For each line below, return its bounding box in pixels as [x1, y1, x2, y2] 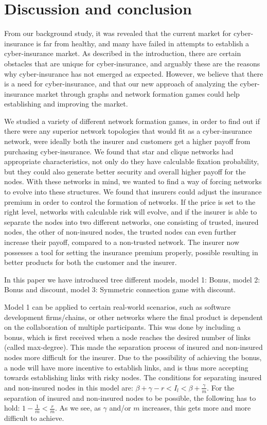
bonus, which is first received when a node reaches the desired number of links [4, 331, 251, 342]
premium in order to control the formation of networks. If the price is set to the [4, 196, 256, 207]
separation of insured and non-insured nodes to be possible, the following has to [4, 392, 256, 403]
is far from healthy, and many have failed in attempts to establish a [36, 38, 250, 48]
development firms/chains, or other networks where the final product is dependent [4, 311, 263, 322]
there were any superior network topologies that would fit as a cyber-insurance [4, 126, 252, 136]
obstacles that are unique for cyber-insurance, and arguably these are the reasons [4, 58, 260, 68]
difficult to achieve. [4, 412, 64, 423]
